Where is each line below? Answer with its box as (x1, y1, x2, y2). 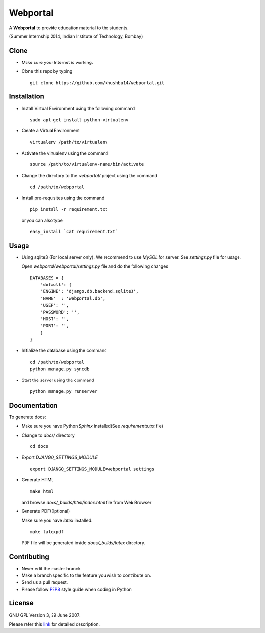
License (9, 599, 34, 607)
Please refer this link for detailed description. (9, 621, 100, 627)
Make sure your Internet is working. (21, 59, 93, 65)
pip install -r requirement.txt (30, 207, 108, 212)
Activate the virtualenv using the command (21, 150, 108, 156)
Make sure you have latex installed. (21, 517, 93, 523)
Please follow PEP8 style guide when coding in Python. (21, 586, 133, 592)
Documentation (9, 401, 58, 410)
